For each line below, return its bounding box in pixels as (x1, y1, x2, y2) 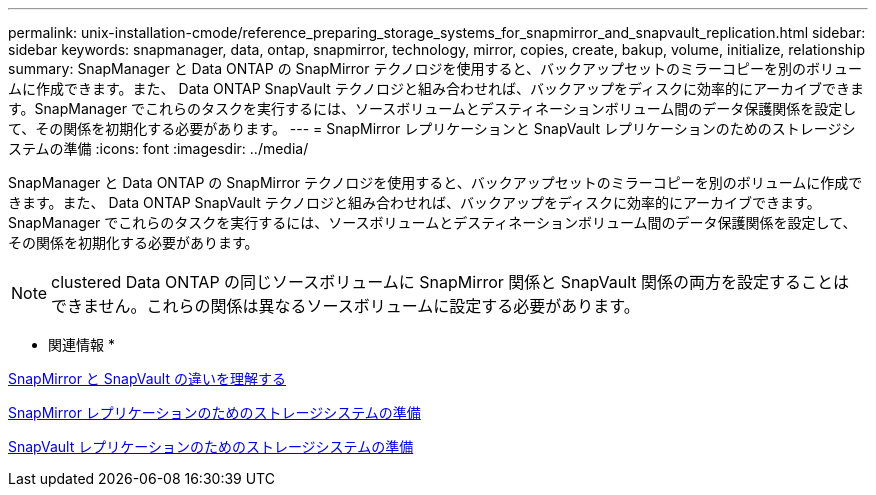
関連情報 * (48, 336, 115, 353)
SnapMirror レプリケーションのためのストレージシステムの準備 (8, 404, 421, 421)
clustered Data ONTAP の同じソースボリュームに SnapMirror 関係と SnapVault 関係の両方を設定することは (51, 272, 850, 292)
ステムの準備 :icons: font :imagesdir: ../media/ (8, 140, 309, 157)
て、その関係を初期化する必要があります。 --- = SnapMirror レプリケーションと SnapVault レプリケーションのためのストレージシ (8, 120, 856, 137)
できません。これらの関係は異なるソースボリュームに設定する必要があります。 (51, 296, 640, 316)
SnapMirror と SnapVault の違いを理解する (8, 370, 286, 387)
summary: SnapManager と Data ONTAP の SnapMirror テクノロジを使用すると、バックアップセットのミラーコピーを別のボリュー (8, 60, 863, 77)
